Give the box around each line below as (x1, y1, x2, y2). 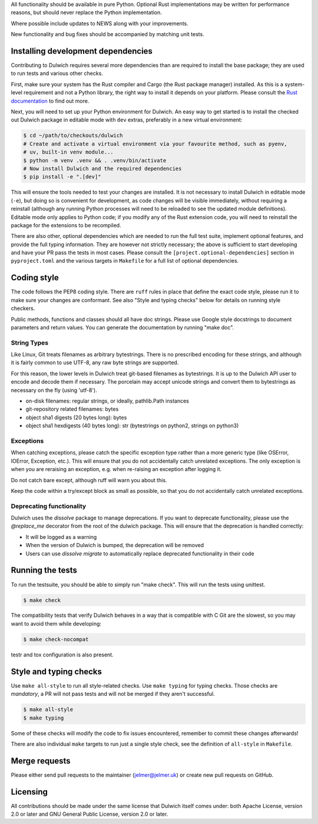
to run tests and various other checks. (11, 70, 103, 77)
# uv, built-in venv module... (23, 149, 114, 156)
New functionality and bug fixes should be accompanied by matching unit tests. (11, 31, 204, 38)
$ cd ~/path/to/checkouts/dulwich (23, 132, 123, 139)
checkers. (11, 305, 35, 312)
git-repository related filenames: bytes (25, 406, 119, 413)
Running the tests (11, 565, 78, 576)
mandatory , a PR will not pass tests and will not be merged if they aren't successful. (11, 691, 215, 698)
